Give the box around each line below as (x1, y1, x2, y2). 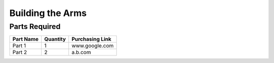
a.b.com (71, 49, 91, 56)
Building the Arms (9, 7, 87, 18)
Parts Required (9, 22, 61, 31)
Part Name (12, 35, 39, 42)
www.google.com (71, 42, 114, 49)
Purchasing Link (71, 35, 112, 42)
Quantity (44, 35, 66, 42)
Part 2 (12, 49, 27, 56)
